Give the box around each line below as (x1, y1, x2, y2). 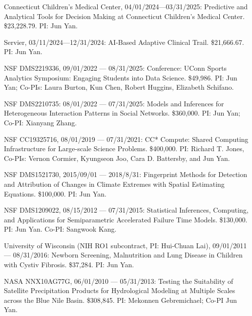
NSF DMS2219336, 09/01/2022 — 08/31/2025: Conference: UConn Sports (4, 62, 227, 73)
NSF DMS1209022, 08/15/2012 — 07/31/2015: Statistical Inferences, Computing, (4, 205, 249, 215)
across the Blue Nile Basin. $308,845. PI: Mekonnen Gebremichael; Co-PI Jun (4, 295, 237, 305)
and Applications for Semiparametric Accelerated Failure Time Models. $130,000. (4, 214, 248, 224)
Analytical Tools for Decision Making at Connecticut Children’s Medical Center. (4, 11, 245, 21)
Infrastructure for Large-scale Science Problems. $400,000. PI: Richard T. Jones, (4, 143, 244, 154)
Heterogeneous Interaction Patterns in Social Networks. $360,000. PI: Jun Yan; (4, 108, 240, 118)
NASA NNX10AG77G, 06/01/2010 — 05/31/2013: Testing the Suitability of (4, 276, 233, 286)
